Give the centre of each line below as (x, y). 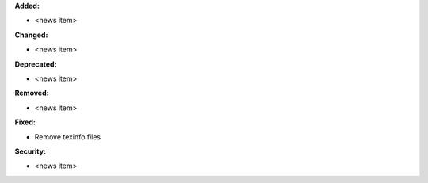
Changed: (31, 35)
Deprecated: (36, 64)
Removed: (32, 93)
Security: (31, 151)
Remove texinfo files (68, 137)
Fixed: (25, 122)
